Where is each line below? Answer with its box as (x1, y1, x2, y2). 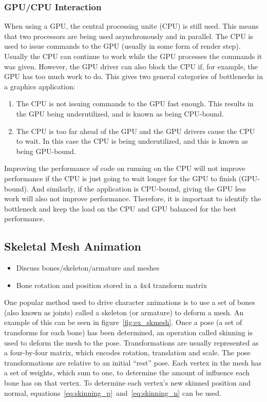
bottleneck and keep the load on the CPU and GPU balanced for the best (4, 203, 237, 214)
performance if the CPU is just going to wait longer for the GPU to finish (4, 173, 237, 183)
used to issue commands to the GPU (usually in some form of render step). (4, 41, 241, 51)
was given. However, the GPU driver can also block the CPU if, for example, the (4, 61, 258, 71)
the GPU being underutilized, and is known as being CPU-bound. (16, 108, 224, 119)
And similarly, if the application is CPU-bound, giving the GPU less (31, 183, 246, 194)
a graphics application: (4, 81, 75, 91)
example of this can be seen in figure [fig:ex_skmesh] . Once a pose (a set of (4, 317, 242, 328)
